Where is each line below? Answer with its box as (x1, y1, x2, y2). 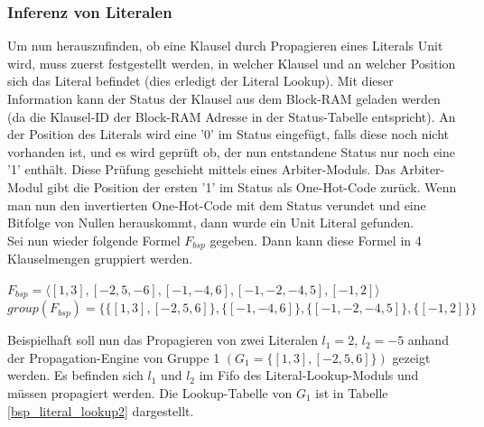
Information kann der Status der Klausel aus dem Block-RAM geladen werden (7, 89, 441, 107)
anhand (407, 330, 449, 349)
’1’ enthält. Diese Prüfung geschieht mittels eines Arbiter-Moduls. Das (7, 160, 396, 179)
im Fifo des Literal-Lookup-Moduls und (199, 366, 419, 385)
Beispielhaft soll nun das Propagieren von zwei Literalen (7, 330, 318, 349)
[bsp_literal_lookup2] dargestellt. (7, 401, 194, 420)
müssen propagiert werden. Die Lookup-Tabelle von (7, 384, 293, 403)
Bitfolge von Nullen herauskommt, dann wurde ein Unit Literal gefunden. (7, 213, 414, 232)
